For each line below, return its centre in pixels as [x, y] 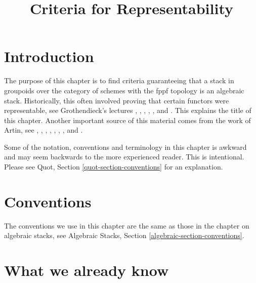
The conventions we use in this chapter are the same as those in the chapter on [127, 225]
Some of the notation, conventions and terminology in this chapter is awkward [125, 147]
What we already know [87, 270]
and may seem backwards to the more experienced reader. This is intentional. [124, 157]
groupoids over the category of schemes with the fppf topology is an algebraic [124, 90]
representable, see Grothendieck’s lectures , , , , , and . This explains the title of [128, 110]
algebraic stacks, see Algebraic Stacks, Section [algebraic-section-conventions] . [124, 235]
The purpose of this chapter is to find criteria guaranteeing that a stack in [119, 80]
